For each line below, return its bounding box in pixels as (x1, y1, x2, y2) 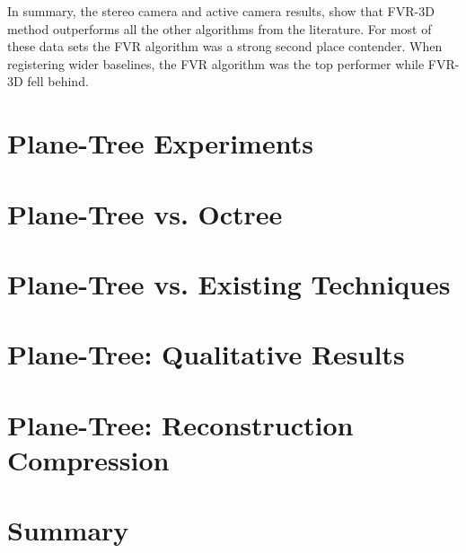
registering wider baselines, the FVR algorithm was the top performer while (7, 54, 425, 73)
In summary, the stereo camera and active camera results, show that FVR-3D (7, 2, 435, 20)
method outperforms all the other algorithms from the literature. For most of (7, 19, 432, 38)
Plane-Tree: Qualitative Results (7, 336, 405, 373)
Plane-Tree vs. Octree (7, 195, 283, 232)
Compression (7, 441, 170, 478)
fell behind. (27, 72, 89, 91)
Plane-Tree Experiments (7, 125, 313, 162)
